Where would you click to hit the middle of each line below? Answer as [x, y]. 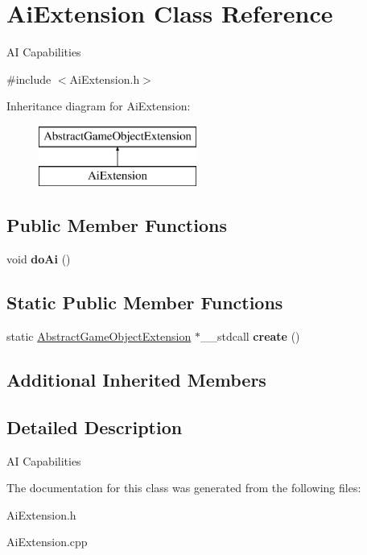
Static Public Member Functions [145, 302]
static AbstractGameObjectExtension [99, 336]
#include [29, 79]
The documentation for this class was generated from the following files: [184, 488]
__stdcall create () [250, 336]
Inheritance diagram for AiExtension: [99, 106]
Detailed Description [95, 427]
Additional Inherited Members [136, 380]
